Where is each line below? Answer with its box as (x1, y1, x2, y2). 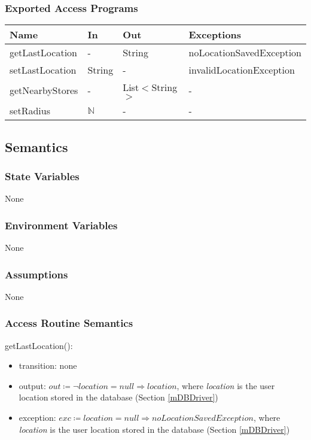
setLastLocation (10, 63, 77, 77)
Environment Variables (5, 217, 118, 232)
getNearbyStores (10, 83, 78, 98)
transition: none (19, 359, 77, 372)
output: (19, 379, 46, 392)
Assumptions (5, 266, 68, 281)
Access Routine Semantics (5, 315, 133, 330)
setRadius (10, 104, 50, 118)
